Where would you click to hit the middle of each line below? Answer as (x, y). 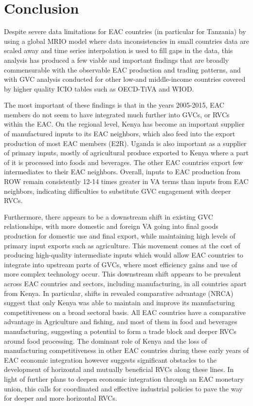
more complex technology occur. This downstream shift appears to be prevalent (123, 274)
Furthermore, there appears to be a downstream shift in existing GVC (108, 216)
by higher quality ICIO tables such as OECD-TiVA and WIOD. (99, 88)
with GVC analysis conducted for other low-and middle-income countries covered (125, 79)
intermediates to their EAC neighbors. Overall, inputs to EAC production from (122, 172)
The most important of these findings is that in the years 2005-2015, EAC (114, 105)
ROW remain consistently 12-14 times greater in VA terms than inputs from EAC (126, 181)
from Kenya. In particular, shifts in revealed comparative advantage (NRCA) (119, 293)
